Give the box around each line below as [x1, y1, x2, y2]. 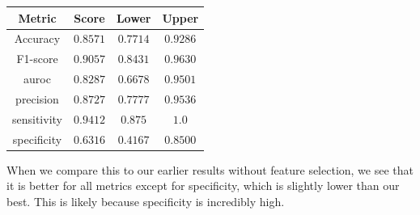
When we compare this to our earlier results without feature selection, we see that [6, 161, 414, 178]
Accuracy [14, 30, 61, 47]
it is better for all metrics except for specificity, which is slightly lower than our [6, 177, 400, 194]
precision [15, 90, 59, 107]
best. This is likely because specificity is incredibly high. [6, 192, 285, 209]
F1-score [16, 50, 58, 67]
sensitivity [12, 110, 62, 127]
